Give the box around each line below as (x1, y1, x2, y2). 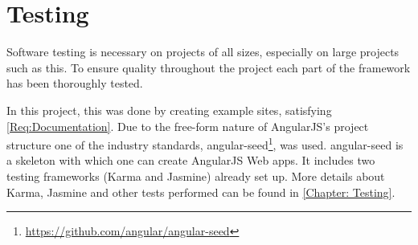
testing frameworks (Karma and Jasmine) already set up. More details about (6, 167, 385, 184)
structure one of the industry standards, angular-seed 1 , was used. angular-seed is (6, 134, 404, 153)
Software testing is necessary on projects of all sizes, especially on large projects (6, 43, 400, 60)
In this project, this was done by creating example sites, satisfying (6, 101, 332, 118)
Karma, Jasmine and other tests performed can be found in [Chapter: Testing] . (6, 183, 395, 200)
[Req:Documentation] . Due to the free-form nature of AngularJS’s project (6, 117, 369, 134)
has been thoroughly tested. (6, 75, 143, 92)
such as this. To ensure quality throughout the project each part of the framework (6, 59, 411, 76)
